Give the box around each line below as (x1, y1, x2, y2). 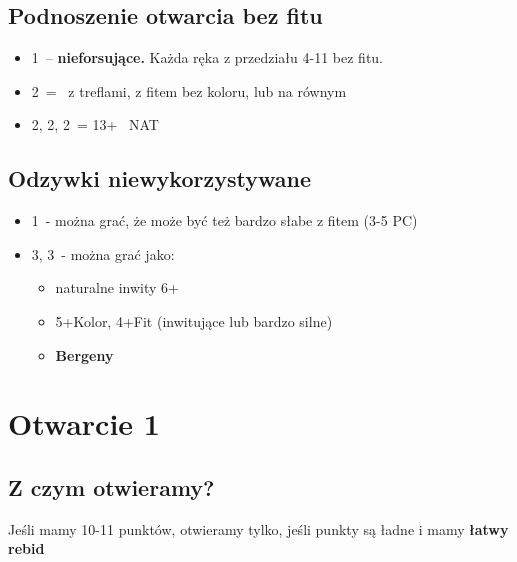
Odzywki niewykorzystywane (8, 163, 311, 194)
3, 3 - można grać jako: (31, 243, 175, 264)
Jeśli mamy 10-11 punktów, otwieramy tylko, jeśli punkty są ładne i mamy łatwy (8, 518, 509, 539)
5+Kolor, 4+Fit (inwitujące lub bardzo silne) (55, 310, 333, 331)
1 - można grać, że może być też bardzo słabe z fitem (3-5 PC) (31, 210, 418, 231)
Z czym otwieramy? (8, 471, 215, 502)
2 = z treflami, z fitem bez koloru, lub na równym (31, 80, 347, 101)
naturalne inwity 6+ (55, 277, 179, 298)
